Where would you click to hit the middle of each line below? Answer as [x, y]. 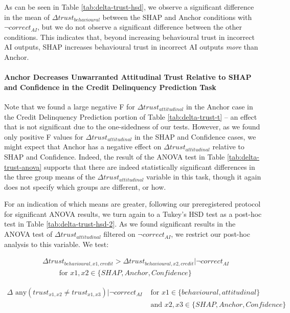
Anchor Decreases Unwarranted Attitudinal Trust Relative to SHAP [128, 77]
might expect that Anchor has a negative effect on [83, 147]
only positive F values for [44, 136]
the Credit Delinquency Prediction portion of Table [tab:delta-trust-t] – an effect [131, 116]
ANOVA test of [28, 234]
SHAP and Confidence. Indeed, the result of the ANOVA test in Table [115, 156]
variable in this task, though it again [204, 177]
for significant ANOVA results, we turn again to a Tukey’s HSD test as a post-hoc [133, 214]
